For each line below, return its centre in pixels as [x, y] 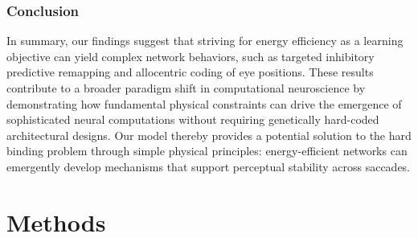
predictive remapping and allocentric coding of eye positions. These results [190, 72]
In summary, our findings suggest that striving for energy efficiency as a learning [205, 41]
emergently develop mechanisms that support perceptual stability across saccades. [209, 166]
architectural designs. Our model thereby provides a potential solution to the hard [209, 135]
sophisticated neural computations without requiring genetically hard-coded [193, 119]
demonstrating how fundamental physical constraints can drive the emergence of [204, 103]
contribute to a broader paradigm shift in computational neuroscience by [186, 88]
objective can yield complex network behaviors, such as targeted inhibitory [191, 56]
